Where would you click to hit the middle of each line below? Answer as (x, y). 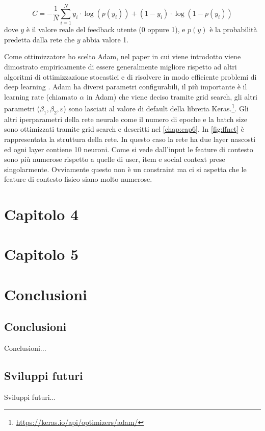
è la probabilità (233, 29)
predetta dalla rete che (39, 39)
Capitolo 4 (42, 214)
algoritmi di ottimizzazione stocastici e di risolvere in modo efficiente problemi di (130, 76)
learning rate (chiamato (41, 96)
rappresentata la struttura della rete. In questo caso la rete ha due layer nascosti (130, 139)
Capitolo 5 (42, 254)
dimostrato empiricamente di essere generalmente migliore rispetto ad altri (121, 66)
